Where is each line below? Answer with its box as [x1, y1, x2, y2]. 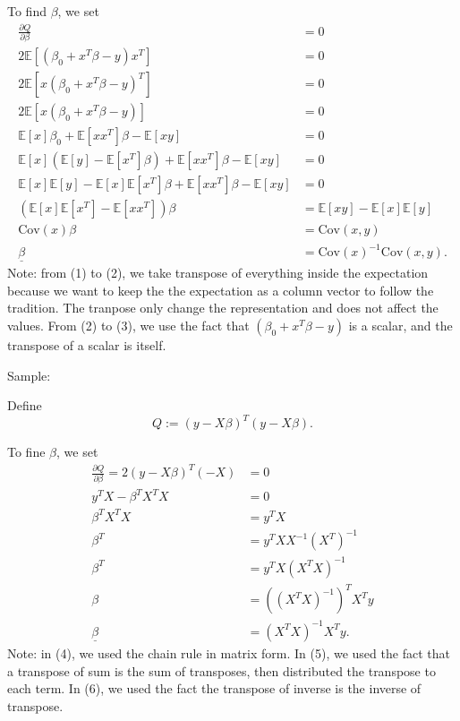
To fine [7, 442, 46, 461]
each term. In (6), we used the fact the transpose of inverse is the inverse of [7, 679, 422, 698]
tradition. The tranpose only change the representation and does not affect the [7, 298, 439, 317]
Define [7, 396, 42, 415]
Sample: [7, 365, 51, 384]
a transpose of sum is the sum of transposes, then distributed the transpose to [7, 661, 436, 680]
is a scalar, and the [348, 316, 453, 335]
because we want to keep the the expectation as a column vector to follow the [7, 280, 434, 299]
